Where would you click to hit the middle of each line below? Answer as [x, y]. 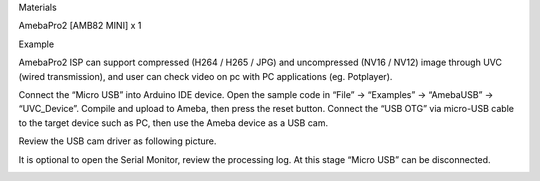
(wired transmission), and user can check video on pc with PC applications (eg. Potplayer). [205, 76]
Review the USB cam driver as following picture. [117, 141]
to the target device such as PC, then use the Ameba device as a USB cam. [173, 122]
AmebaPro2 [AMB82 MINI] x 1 [80, 26]
